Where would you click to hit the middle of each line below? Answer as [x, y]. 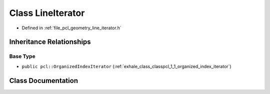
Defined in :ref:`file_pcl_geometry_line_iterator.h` [72, 28]
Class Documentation [44, 80]
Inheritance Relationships [50, 42]
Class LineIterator [47, 13]
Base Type [22, 56]
